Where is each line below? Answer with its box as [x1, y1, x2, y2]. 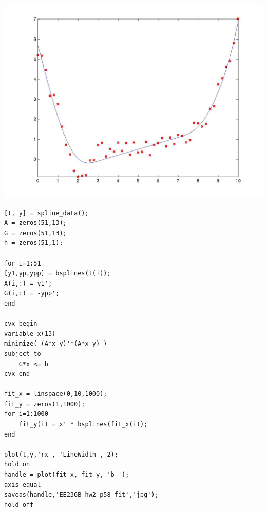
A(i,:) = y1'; [4, 279, 52, 287]
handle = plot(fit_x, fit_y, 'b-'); [4, 471, 129, 479]
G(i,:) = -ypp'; [4, 290, 60, 297]
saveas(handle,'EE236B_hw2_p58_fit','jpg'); [4, 491, 159, 499]
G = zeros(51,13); [4, 229, 67, 237]
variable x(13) [4, 330, 56, 337]
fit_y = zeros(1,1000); [4, 400, 85, 408]
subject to [4, 350, 41, 357]
